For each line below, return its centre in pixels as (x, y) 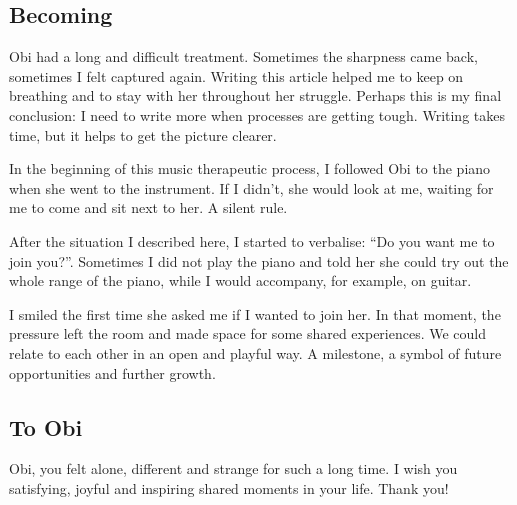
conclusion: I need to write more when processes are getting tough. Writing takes (257, 114)
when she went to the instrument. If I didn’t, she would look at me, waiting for (251, 187)
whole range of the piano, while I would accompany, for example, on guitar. (240, 280)
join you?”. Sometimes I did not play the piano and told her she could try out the (259, 260)
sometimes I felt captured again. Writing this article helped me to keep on (236, 75)
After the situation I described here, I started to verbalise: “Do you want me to (252, 240)
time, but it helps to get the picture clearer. (143, 134)
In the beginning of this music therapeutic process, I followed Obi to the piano (250, 168)
